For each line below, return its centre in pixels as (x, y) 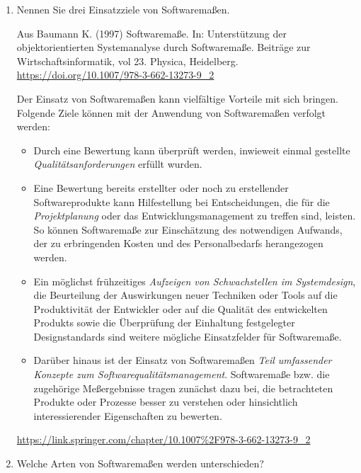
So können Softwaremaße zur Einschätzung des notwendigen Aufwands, (188, 229)
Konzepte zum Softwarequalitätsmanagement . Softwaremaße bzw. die (182, 374)
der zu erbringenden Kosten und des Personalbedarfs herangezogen (178, 243)
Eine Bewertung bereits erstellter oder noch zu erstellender (161, 187)
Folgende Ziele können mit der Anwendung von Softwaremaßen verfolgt (171, 112)
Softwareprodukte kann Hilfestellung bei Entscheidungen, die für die (182, 201)
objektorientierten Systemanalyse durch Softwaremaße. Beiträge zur (164, 47)
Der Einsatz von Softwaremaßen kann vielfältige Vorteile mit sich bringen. (177, 98)
